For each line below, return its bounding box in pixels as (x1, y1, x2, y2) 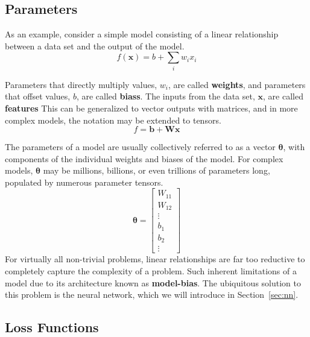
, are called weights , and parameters (168, 78, 306, 90)
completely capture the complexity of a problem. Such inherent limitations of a (5, 265, 297, 277)
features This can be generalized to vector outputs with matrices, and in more (5, 101, 298, 114)
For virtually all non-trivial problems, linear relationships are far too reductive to (5, 253, 305, 265)
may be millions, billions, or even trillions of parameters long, (43, 164, 270, 177)
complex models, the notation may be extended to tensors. (5, 113, 221, 126)
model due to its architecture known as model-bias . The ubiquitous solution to (5, 276, 301, 289)
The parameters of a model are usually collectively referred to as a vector (5, 140, 276, 153)
